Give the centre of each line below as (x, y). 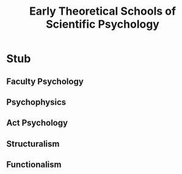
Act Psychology (37, 123)
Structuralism (33, 144)
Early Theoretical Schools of (103, 11)
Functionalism (34, 165)
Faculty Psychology (45, 81)
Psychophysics (36, 102)
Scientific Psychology (103, 24)
